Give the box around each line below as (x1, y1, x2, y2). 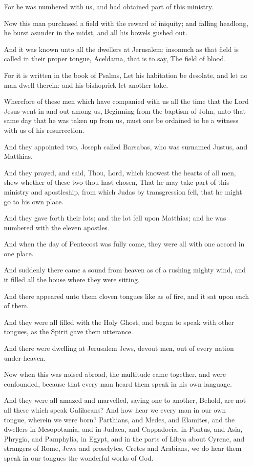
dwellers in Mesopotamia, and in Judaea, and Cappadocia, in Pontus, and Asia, (4, 424, 243, 434)
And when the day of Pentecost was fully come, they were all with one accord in (4, 239, 245, 249)
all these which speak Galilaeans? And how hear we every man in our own (4, 405, 226, 415)
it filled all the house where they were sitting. (4, 274, 140, 285)
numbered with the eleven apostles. (4, 222, 109, 232)
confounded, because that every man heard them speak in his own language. (4, 378, 232, 389)
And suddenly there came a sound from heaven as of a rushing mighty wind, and (4, 265, 246, 275)
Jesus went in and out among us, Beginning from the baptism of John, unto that (4, 105, 246, 116)
